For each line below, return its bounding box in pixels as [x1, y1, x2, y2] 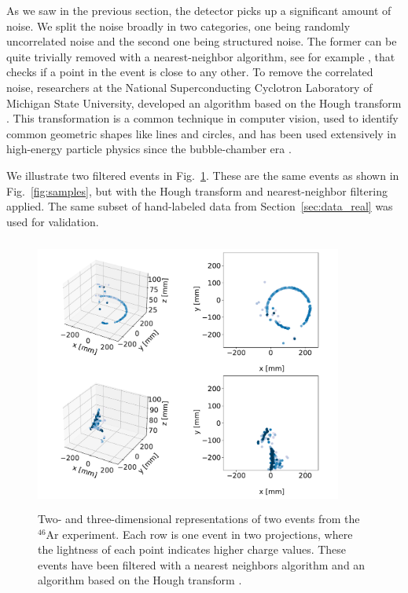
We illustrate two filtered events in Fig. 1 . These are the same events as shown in [6, 167, 399, 183]
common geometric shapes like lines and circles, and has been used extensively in [6, 125, 397, 141]
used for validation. [6, 213, 99, 229]
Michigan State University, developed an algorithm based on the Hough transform [6, 94, 402, 111]
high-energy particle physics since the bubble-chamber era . [6, 141, 292, 157]
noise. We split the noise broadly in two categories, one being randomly [6, 17, 351, 34]
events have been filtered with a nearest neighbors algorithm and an [38, 556, 366, 573]
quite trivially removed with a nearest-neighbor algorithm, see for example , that [6, 48, 395, 64]
